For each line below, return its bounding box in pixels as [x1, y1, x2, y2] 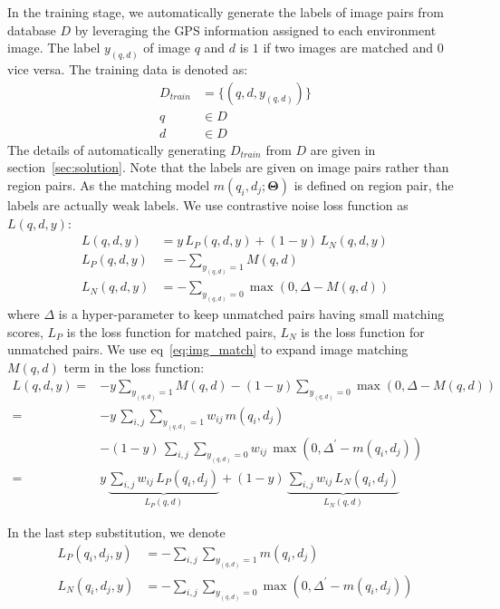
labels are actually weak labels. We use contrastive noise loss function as [7, 195, 409, 214]
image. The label [7, 38, 101, 57]
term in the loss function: [63, 357, 205, 376]
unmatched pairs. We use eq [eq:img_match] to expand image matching [7, 340, 409, 359]
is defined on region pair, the [293, 175, 454, 194]
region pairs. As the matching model [7, 175, 210, 194]
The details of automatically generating [7, 140, 226, 159]
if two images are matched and [263, 38, 434, 57]
